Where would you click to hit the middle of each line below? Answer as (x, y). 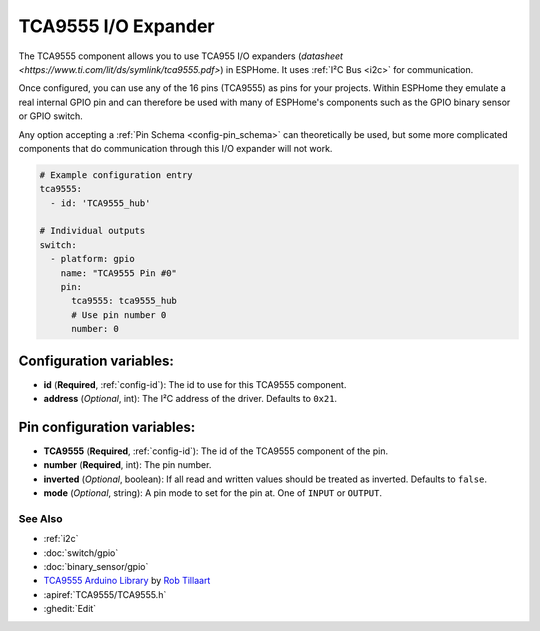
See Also (40, 518)
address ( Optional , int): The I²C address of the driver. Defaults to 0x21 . (190, 399)
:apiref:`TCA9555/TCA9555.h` (105, 594)
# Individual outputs (92, 231)
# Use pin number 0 (119, 314)
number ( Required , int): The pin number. (127, 465)
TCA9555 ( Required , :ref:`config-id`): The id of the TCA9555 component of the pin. (216, 451)
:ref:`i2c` (61, 539)
